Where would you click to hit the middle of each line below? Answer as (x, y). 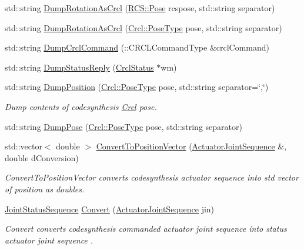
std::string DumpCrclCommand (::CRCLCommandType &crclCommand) (137, 47)
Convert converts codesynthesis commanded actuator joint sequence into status (146, 229)
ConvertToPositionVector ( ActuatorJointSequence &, (191, 146)
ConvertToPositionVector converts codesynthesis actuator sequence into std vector (152, 177)
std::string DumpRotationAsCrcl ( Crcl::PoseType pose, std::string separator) (143, 27)
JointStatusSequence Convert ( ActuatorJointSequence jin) (110, 209)
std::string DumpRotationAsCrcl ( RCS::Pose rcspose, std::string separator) (140, 8)
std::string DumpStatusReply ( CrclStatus (79, 67)
